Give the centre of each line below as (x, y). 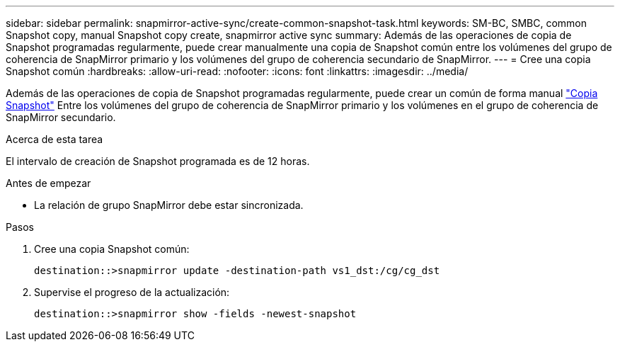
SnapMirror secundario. (61, 117)
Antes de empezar (48, 183)
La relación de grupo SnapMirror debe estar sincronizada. (169, 205)
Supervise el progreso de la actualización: (132, 292)
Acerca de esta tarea (54, 139)
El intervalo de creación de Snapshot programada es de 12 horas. (158, 161)
